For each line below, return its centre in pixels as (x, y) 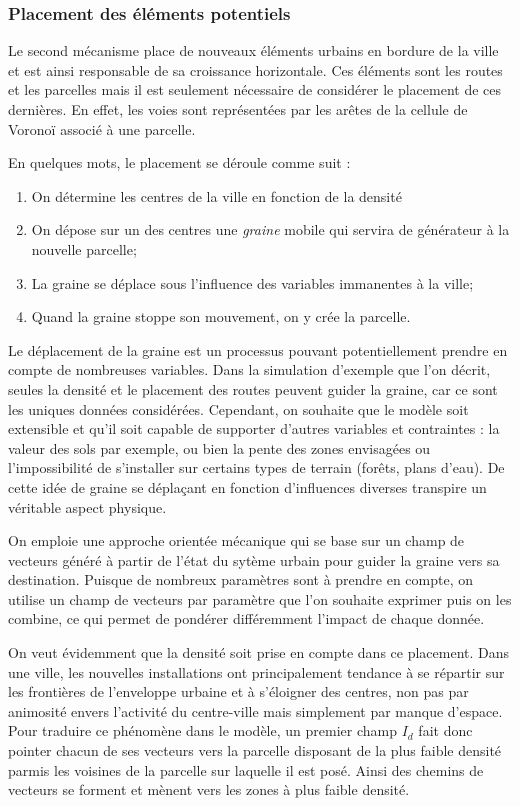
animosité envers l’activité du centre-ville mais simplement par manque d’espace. (255, 710)
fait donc (445, 730)
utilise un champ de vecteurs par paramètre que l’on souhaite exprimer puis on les (260, 598)
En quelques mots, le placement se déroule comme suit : (179, 162)
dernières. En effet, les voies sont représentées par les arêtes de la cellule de (238, 109)
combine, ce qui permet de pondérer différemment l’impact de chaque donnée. (246, 618)
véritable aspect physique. (87, 506)
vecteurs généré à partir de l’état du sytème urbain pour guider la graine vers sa (254, 559)
